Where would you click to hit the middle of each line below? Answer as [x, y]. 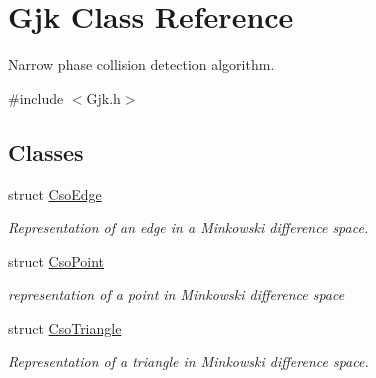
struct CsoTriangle [65, 327]
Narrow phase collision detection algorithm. [141, 64]
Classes [46, 151]
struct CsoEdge [55, 193]
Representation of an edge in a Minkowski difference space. [188, 227]
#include [36, 97]
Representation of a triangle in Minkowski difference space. [188, 361]
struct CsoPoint [56, 260]
